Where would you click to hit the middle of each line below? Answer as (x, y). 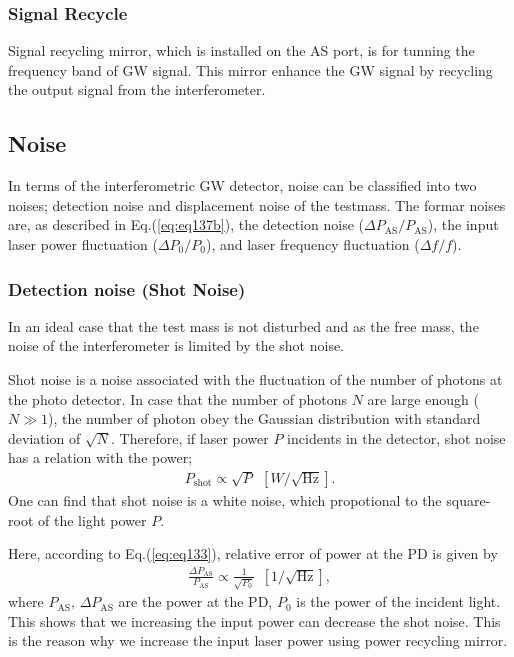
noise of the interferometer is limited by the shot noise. (176, 345)
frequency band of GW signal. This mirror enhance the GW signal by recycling (250, 69)
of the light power (92, 519)
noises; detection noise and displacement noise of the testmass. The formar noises (257, 204)
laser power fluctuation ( (83, 243)
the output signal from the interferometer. (137, 89)
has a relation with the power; (100, 457)
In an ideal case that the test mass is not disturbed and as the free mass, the (243, 325)
